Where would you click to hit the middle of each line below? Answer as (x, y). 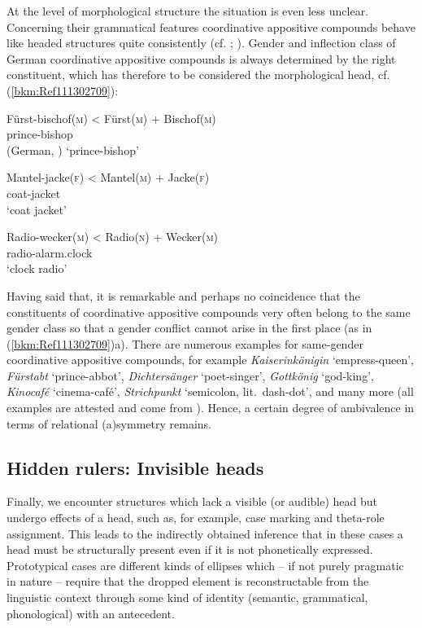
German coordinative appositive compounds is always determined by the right (201, 58)
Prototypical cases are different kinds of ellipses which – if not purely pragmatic (205, 565)
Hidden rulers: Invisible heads (135, 467)
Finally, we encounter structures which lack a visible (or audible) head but (192, 501)
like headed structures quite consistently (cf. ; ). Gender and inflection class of (201, 43)
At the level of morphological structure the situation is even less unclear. (188, 11)
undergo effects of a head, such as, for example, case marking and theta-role (196, 518)
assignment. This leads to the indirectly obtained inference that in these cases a (205, 533)
